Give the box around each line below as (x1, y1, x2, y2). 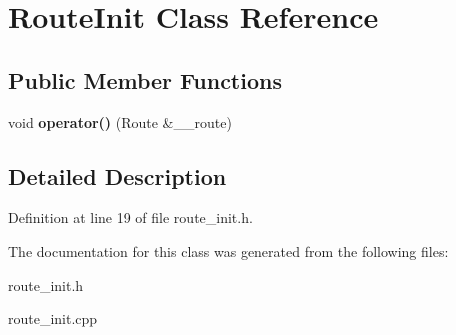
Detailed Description (8, 160, 227, 191)
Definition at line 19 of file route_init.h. (8, 207, 253, 228)
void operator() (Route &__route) (8, 111, 232, 132)
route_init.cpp (8, 308, 98, 329)
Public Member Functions (8, 64, 282, 95)
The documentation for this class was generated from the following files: (8, 240, 449, 261)
